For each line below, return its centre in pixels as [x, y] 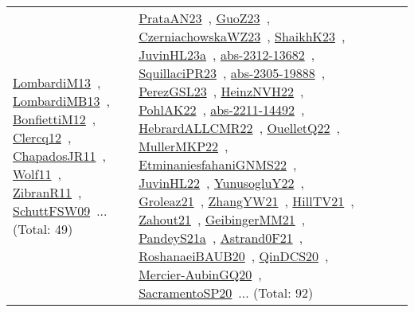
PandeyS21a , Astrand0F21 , [221, 238]
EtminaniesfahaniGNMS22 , [218, 164]
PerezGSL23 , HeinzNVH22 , [221, 91]
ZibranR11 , [47, 192]
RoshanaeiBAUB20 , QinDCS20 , [234, 256]
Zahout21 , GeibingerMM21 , [222, 219]
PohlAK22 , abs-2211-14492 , [222, 109]
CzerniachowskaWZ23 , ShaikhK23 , [242, 36]
